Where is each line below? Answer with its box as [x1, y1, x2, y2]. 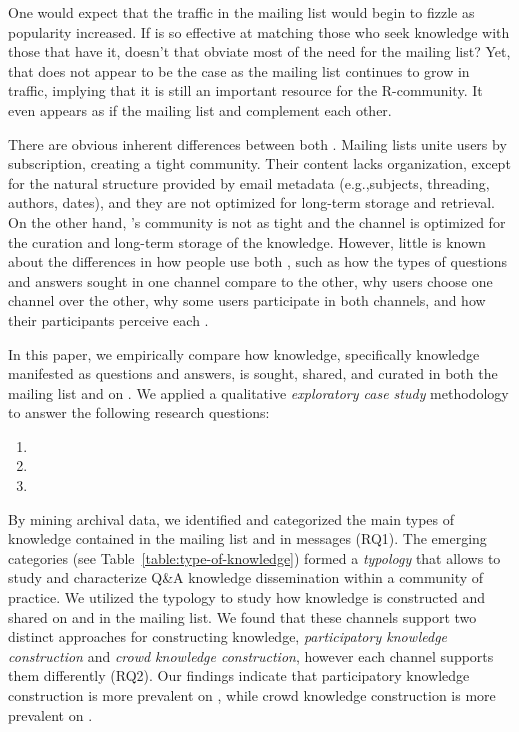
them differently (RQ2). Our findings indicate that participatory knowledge [8, 665, 470, 686]
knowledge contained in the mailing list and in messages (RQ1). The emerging [8, 528, 487, 549]
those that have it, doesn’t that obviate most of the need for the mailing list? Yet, [8, 41, 511, 62]
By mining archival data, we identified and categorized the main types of [8, 508, 455, 529]
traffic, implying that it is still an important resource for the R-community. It [8, 80, 483, 101]
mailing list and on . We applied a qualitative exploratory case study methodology [8, 382, 509, 403]
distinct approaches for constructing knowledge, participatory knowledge [8, 626, 448, 647]
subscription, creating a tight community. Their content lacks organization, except [8, 153, 511, 174]
